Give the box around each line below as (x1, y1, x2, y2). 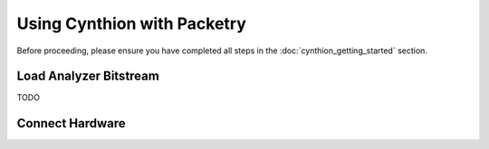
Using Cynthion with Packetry (16, 14, 246, 33)
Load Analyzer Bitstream (16, 69, 160, 84)
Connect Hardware (16, 116, 126, 131)
